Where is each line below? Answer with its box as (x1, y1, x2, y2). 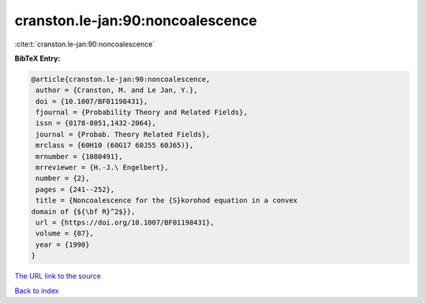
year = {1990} (35, 240, 90, 249)
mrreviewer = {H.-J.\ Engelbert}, (35, 163, 169, 172)
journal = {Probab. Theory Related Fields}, (35, 130, 211, 139)
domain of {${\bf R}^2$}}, (31, 207, 136, 216)
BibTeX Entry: (14, 54, 61, 63)
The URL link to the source (14, 272, 102, 281)
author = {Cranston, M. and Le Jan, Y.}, (35, 86, 198, 95)
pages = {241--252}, (35, 185, 115, 194)
